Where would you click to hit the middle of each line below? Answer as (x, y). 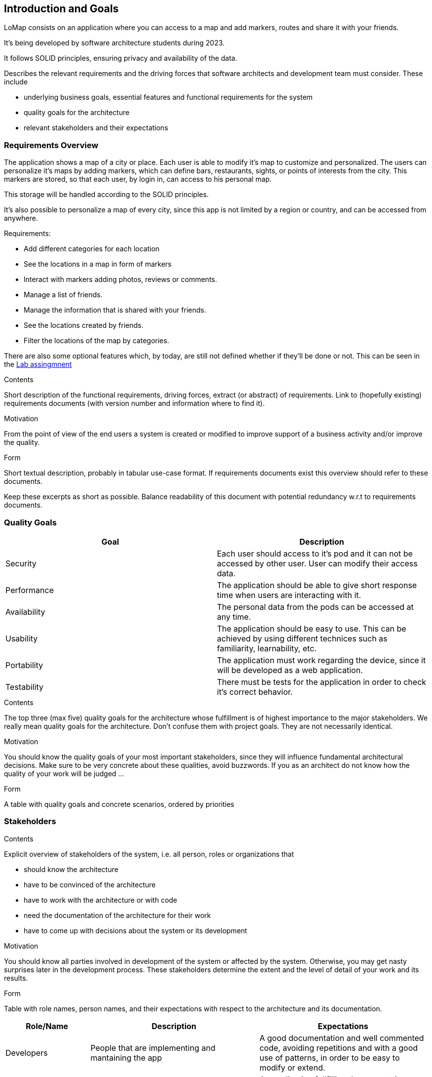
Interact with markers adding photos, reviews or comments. (121, 279)
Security (21, 563)
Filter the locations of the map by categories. (96, 341)
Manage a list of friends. (63, 295)
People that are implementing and (153, 1048)
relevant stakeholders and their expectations (96, 128)
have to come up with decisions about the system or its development (136, 930)
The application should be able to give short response (317, 585)
